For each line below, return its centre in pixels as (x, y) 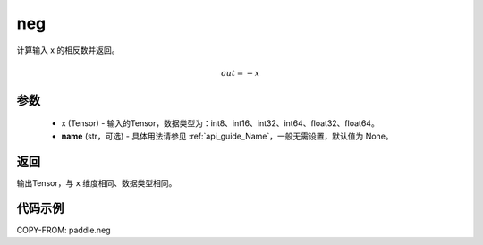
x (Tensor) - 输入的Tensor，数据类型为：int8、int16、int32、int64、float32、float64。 (220, 123)
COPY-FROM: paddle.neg (64, 230)
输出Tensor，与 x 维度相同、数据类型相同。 (97, 182)
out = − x (240, 73)
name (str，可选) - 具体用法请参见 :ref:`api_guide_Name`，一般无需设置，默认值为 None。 (227, 136)
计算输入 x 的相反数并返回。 (68, 50)
